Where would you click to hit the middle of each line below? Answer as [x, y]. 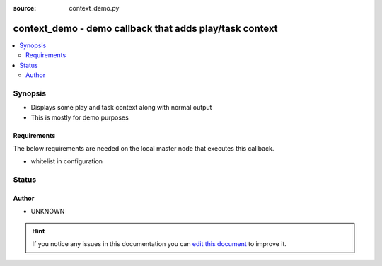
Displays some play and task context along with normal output [121, 108]
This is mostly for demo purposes [80, 117]
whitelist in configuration [66, 161]
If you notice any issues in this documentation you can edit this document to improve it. [159, 244]
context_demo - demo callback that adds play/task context [146, 28]
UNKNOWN [48, 212]
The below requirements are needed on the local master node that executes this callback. [144, 148]
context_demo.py [94, 8]
